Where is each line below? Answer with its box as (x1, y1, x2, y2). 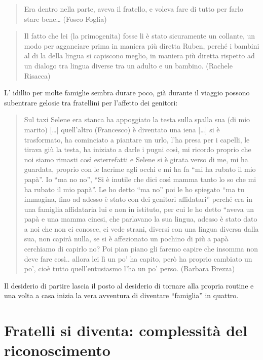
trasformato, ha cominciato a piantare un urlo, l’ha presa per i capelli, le (24, 134, 250, 145)
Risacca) (24, 70, 51, 81)
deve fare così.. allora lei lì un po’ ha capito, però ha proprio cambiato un (24, 253, 252, 264)
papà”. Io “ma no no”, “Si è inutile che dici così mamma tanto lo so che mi (24, 173, 256, 184)
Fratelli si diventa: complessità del (4, 320, 247, 341)
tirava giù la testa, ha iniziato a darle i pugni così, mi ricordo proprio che (24, 144, 251, 155)
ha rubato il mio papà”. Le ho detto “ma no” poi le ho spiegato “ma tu (24, 184, 245, 194)
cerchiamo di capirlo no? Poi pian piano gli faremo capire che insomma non (24, 243, 258, 254)
